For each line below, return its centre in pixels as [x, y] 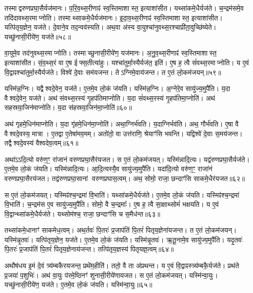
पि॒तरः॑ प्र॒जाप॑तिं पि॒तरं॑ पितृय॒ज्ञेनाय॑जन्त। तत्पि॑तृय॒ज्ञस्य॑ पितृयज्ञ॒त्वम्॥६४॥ [89, 249]
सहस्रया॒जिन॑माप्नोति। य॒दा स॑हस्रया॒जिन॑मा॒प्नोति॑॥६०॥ [68, 107]
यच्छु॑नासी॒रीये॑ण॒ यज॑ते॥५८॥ [38, 36]
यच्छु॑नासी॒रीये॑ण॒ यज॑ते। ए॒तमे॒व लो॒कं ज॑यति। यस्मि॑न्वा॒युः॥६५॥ [78, 284]
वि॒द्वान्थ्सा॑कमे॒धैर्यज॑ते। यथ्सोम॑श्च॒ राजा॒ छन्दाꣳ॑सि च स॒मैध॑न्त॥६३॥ [82, 213]
